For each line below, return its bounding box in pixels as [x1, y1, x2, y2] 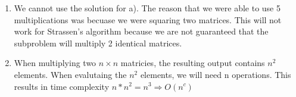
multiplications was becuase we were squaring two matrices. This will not [14, 13, 282, 26]
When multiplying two [14, 57, 96, 69]
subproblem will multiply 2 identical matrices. [14, 36, 182, 49]
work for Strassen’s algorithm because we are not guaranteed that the [14, 25, 269, 37]
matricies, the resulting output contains [120, 57, 265, 69]
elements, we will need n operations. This [140, 68, 291, 80]
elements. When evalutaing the [14, 68, 127, 80]
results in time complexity [14, 80, 110, 92]
